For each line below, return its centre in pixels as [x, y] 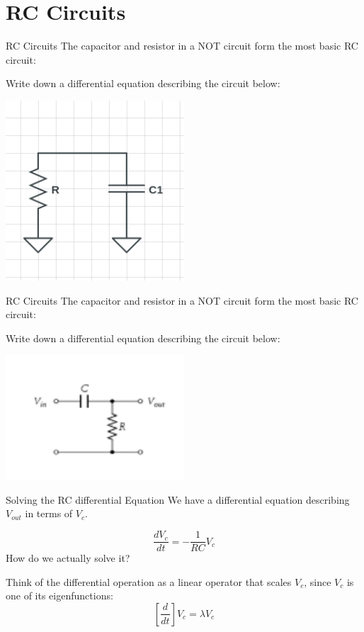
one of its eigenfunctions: [59, 596]
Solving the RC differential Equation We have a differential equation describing [178, 499]
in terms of [49, 513]
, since [318, 581]
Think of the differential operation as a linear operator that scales [149, 581]
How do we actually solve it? [68, 558]
